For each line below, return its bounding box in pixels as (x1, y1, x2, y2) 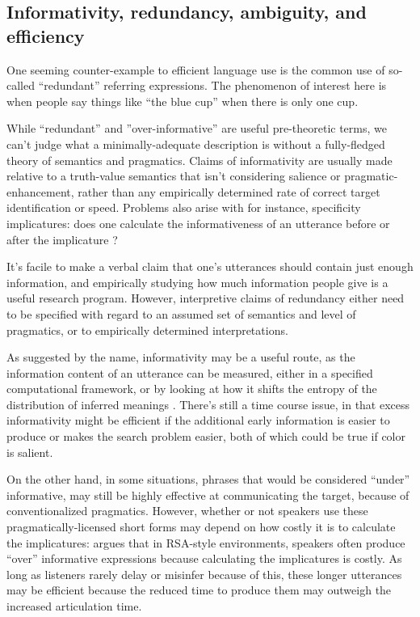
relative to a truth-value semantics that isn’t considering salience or (6, 167, 341, 184)
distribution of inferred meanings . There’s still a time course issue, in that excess (6, 395, 410, 412)
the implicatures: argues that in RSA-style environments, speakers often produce (6, 534, 405, 551)
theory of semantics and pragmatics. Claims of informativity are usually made (6, 151, 393, 168)
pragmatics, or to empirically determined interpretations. (6, 321, 288, 338)
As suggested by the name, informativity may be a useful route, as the (6, 349, 355, 366)
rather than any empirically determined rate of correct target (78, 183, 380, 200)
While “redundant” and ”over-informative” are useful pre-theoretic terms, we (6, 120, 387, 137)
